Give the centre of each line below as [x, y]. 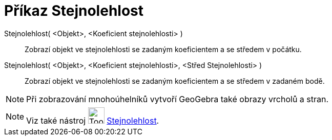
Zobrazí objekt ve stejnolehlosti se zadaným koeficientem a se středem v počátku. [163, 49]
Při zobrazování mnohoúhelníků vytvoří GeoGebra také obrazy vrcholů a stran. [178, 99]
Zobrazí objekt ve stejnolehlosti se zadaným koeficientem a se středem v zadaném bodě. [175, 81]
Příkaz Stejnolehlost [74, 11]
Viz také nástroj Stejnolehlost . [93, 120]
